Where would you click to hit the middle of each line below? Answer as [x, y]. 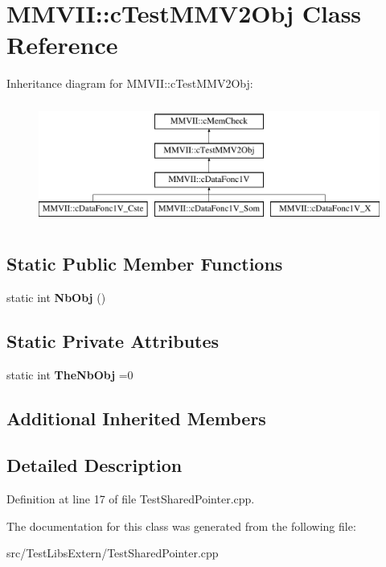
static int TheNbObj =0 [70, 374]
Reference [62, 45]
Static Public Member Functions [145, 264]
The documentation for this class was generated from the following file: [181, 526]
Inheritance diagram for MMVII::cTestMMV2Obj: [130, 83]
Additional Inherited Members [136, 418]
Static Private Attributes [113, 340]
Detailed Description [94, 465]
